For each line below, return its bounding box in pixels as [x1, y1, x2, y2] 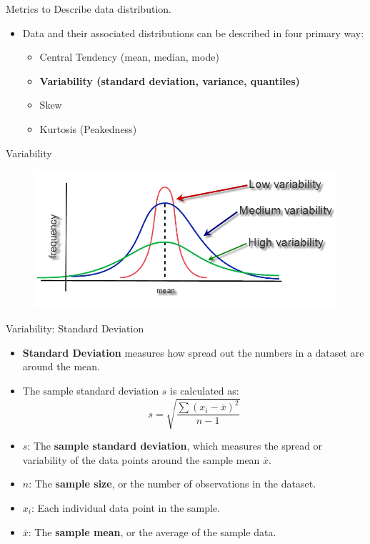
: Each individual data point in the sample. [31, 500, 220, 515]
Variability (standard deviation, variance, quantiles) [39, 73, 300, 88]
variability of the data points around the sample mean [22, 452, 260, 467]
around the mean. [22, 359, 100, 374]
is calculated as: [170, 383, 239, 398]
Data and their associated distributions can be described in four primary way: [22, 25, 364, 40]
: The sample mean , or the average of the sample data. [28, 524, 276, 539]
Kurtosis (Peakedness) [39, 121, 137, 136]
